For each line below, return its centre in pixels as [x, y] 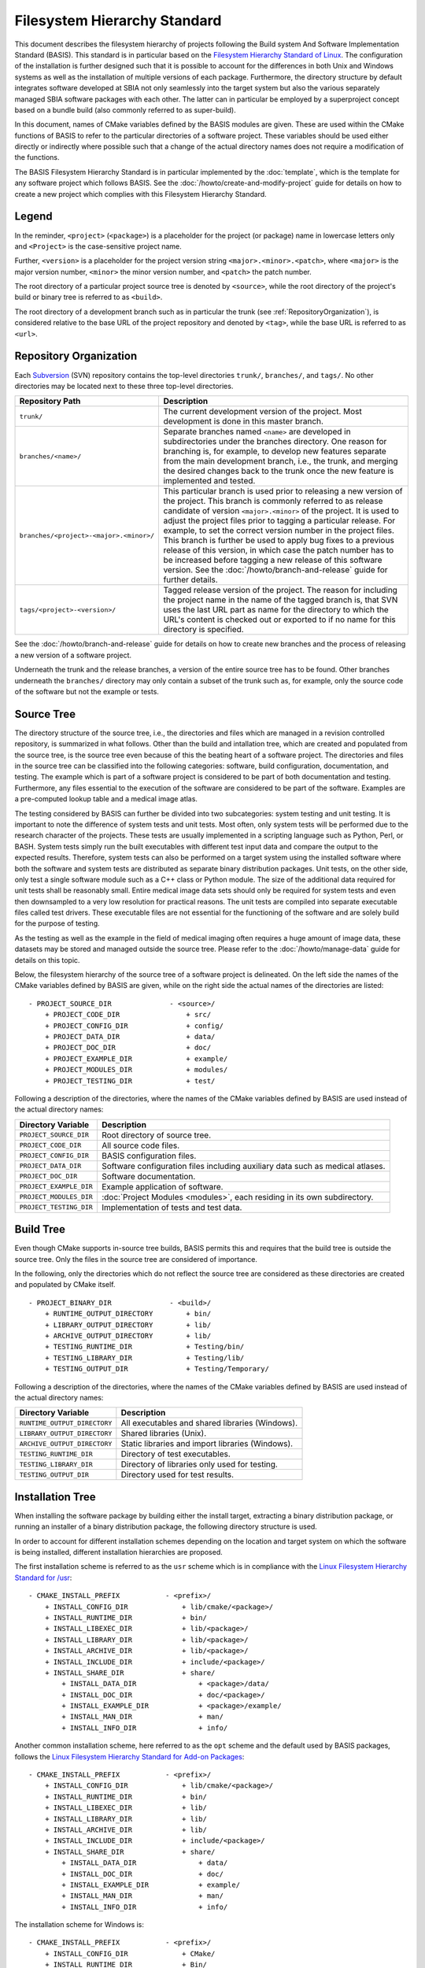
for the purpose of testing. [57, 923]
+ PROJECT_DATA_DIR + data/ [130, 1036]
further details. [190, 580]
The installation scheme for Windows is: [79, 1925]
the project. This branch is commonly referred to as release [273, 501]
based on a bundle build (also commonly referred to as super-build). [125, 109]
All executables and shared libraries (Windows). [209, 1423]
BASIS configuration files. [149, 1156]
